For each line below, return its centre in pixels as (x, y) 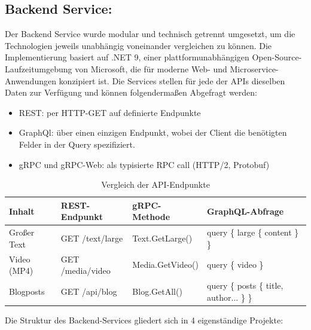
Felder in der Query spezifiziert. (77, 144)
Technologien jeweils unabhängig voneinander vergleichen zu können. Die (138, 45)
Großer (22, 232)
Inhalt (22, 211)
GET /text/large (92, 238)
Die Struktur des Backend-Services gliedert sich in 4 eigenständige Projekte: (144, 320)
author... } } (230, 297)
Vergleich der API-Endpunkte (155, 184)
